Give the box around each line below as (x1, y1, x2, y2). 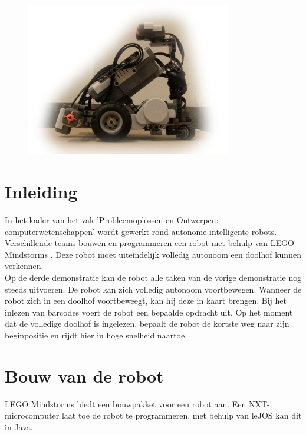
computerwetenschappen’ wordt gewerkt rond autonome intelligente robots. (5, 225, 277, 237)
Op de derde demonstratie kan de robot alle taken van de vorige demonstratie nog (5, 271, 302, 284)
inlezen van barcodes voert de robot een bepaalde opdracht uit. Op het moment (5, 306, 293, 318)
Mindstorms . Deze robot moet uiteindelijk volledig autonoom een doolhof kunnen (5, 248, 301, 260)
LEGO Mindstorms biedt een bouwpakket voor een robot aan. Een (5, 397, 246, 410)
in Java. (5, 420, 33, 433)
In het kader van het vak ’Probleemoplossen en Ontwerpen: (5, 214, 219, 226)
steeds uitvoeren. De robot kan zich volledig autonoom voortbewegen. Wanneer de (5, 283, 302, 295)
